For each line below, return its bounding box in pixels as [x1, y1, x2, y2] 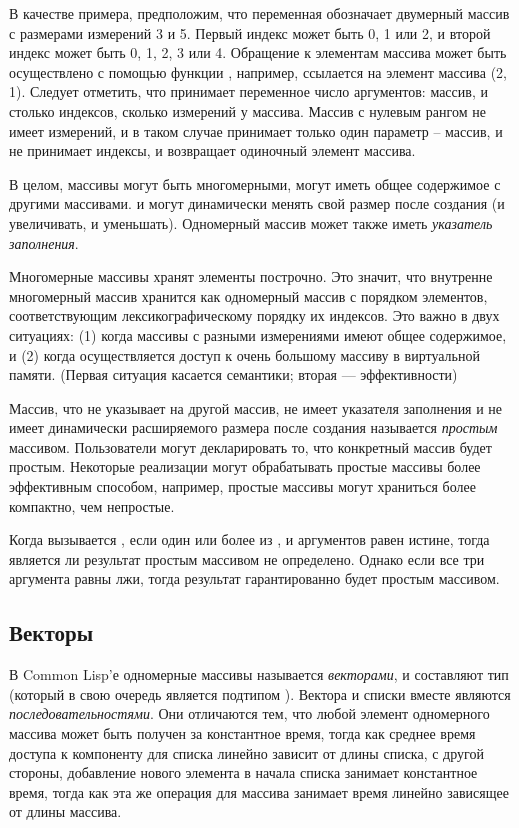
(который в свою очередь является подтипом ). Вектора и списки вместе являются [9, 683, 511, 704]
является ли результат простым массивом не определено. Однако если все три [9, 548, 485, 569]
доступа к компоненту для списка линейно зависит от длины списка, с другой [9, 742, 484, 763]
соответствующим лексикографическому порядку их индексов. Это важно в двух [9, 305, 500, 326]
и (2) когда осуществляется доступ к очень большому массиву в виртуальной [9, 344, 480, 365]
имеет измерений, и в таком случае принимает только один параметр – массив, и [9, 120, 503, 141]
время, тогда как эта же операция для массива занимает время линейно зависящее [9, 781, 509, 802]
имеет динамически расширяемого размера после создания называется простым [9, 417, 498, 438]
